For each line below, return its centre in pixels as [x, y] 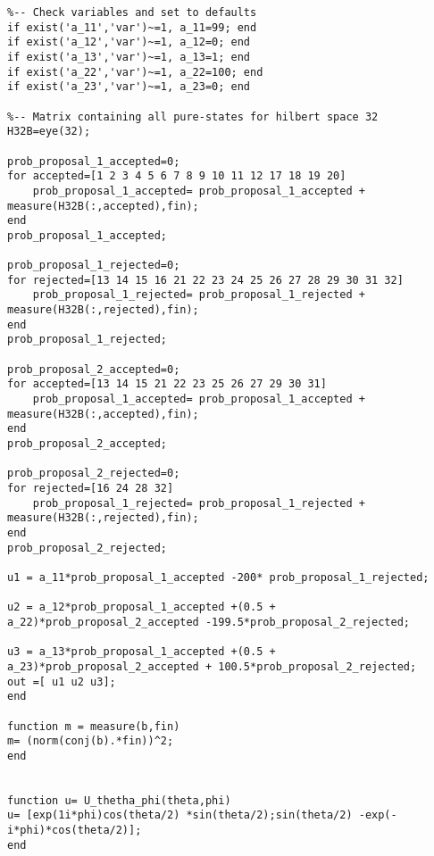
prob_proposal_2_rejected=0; [94, 474]
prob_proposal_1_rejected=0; [94, 266]
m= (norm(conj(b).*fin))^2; [91, 741]
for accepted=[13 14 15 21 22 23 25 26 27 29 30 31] [167, 384]
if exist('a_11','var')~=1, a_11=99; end [132, 27]
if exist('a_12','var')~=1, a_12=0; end [129, 42]
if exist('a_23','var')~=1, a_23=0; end [129, 87]
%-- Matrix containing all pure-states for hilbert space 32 [193, 116]
